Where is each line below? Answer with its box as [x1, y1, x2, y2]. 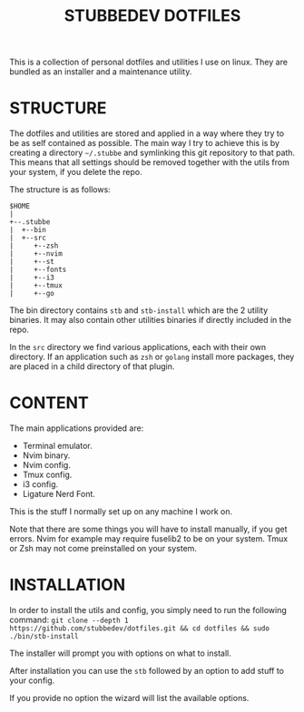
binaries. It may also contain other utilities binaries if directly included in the [9, 315, 292, 326]
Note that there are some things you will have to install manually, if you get [9, 523, 288, 535]
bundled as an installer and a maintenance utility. [9, 66, 192, 77]
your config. [9, 675, 55, 686]
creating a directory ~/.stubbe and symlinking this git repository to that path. [9, 147, 296, 159]
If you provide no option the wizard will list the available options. [9, 693, 250, 703]
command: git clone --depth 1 [9, 614, 129, 625]
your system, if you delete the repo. [9, 167, 142, 178]
